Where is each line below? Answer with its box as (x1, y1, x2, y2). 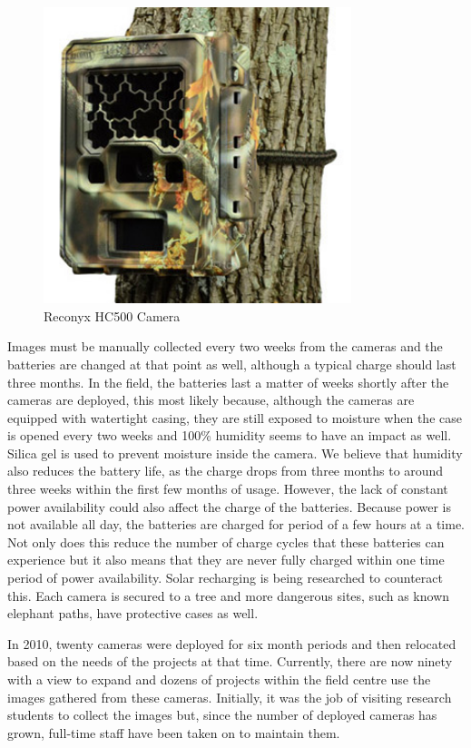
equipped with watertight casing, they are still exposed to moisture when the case (7, 408, 462, 427)
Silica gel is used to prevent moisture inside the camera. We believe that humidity (7, 443, 463, 462)
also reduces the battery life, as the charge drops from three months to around (7, 461, 444, 480)
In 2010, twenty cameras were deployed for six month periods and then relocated (7, 634, 456, 653)
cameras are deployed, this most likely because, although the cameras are (7, 390, 415, 409)
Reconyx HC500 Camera (44, 306, 181, 325)
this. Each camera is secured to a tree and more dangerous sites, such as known (7, 586, 450, 605)
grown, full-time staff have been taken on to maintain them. (7, 723, 340, 742)
